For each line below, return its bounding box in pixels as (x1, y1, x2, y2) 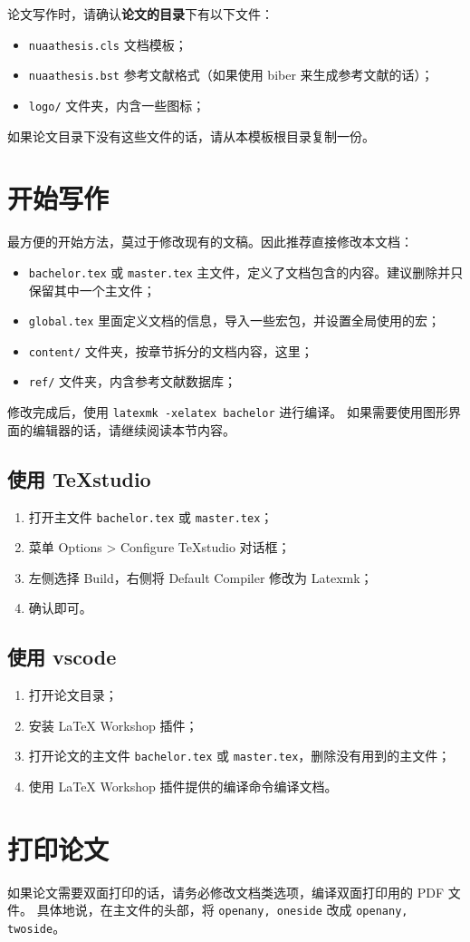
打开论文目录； (28, 685, 118, 704)
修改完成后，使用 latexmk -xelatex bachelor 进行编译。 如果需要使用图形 (7, 403, 448, 422)
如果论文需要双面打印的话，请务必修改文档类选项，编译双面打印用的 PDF (7, 882, 445, 901)
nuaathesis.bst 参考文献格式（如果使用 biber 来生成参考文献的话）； (28, 65, 434, 84)
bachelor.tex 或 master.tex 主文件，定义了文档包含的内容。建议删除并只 (28, 262, 464, 281)
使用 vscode (7, 643, 117, 671)
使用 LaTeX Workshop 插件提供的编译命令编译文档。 (28, 777, 338, 796)
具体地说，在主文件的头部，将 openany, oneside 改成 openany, (36, 900, 408, 919)
